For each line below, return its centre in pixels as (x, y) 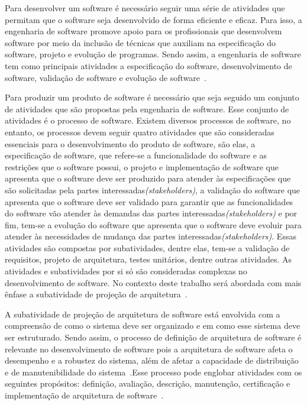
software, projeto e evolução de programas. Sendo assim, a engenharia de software (153, 54)
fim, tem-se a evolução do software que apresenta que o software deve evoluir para (153, 224)
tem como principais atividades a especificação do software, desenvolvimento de (148, 65)
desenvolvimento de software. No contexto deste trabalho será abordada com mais (153, 282)
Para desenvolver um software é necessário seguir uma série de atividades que (145, 8)
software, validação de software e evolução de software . (106, 77)
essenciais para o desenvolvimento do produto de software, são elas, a (130, 143)
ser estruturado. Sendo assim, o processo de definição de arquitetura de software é (153, 337)
